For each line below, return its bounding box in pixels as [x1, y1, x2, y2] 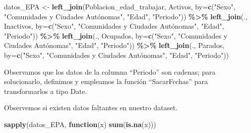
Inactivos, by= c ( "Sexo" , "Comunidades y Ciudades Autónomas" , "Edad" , [4, 21, 224, 31]
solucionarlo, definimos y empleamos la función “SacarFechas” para [4, 76, 208, 87]
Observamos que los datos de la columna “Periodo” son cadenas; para [4, 66, 216, 77]
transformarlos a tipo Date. [4, 86, 87, 96]
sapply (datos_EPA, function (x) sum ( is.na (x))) [4, 119, 156, 129]
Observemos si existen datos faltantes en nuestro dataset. [4, 102, 178, 113]
